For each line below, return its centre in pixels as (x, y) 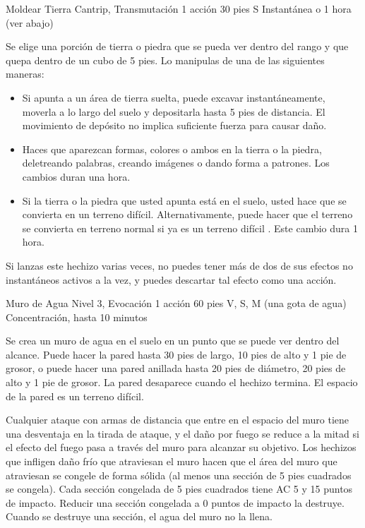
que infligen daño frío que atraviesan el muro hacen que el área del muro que (172, 461)
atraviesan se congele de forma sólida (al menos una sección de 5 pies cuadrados (179, 475)
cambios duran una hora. (76, 176)
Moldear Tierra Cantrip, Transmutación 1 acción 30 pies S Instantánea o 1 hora (179, 8)
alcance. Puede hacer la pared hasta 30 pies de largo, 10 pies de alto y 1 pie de (176, 354)
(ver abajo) (30, 22)
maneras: (25, 74)
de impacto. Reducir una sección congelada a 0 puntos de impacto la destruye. (175, 502)
